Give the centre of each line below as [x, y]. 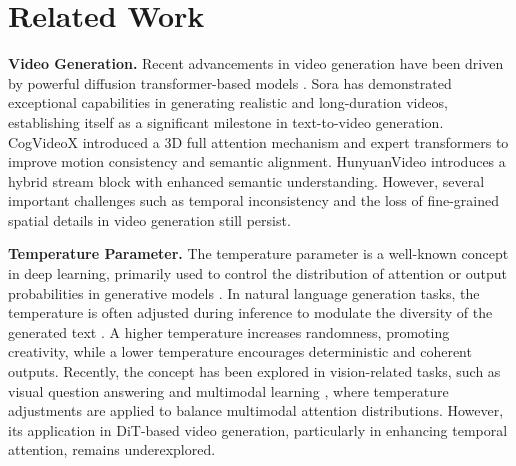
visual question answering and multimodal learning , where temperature [228, 390]
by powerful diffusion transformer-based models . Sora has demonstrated [230, 82]
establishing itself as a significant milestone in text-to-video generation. [226, 121]
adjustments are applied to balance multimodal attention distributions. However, [256, 410]
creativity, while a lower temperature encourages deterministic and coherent [240, 351]
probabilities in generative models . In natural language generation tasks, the [244, 292]
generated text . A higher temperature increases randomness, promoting [229, 331]
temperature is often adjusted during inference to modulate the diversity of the [250, 312]
